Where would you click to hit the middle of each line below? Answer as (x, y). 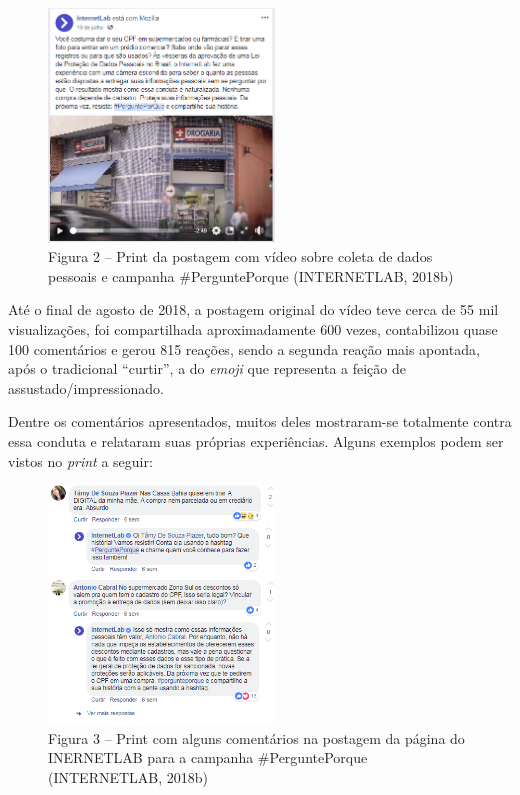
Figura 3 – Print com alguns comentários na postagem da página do (256, 737)
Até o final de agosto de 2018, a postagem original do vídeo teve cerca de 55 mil (253, 309)
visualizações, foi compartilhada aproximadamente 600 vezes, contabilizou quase (253, 329)
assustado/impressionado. (86, 387)
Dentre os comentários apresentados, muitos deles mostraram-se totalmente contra (260, 421)
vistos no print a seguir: (80, 460)
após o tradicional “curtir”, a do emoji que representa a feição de (207, 368)
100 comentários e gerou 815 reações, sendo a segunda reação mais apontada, (244, 348)
